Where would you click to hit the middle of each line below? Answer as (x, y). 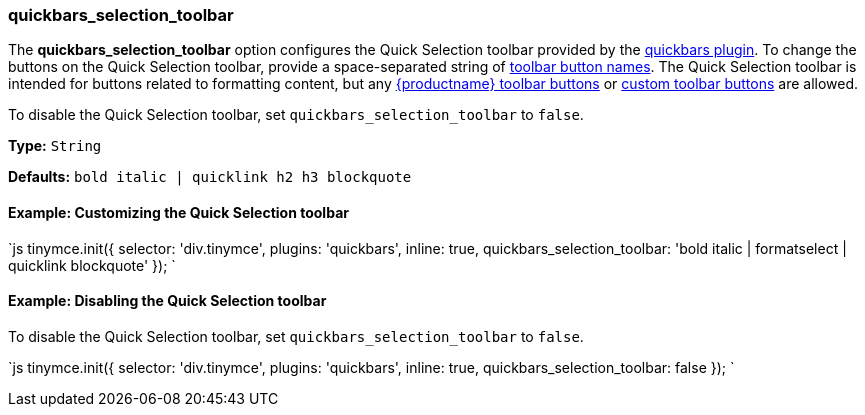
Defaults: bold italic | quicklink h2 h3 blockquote (210, 177)
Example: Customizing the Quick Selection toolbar (178, 212)
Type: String (55, 146)
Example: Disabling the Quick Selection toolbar (167, 301)
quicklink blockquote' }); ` (92, 265)
